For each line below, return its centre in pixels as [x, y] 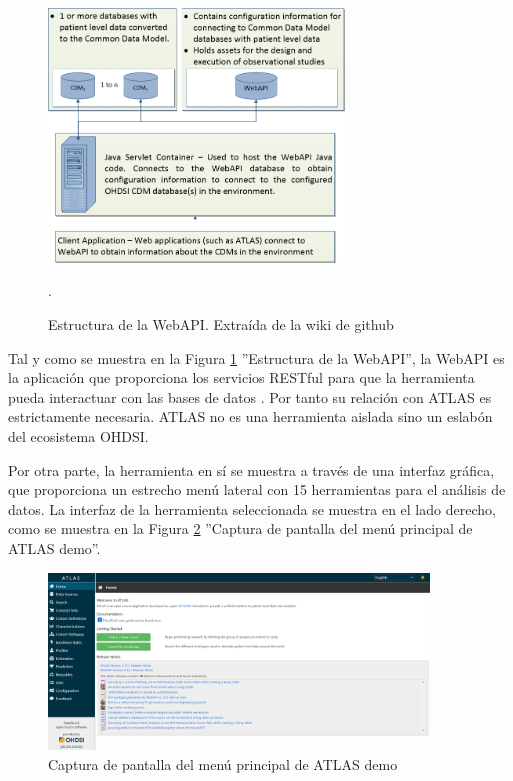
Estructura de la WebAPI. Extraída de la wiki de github [221, 324]
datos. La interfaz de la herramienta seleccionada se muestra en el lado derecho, [252, 508]
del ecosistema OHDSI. [78, 436]
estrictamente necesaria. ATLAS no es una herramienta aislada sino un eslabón [250, 416]
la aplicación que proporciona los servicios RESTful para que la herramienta [241, 377]
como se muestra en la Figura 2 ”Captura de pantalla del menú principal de [240, 528]
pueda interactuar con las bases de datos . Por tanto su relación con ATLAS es [250, 396]
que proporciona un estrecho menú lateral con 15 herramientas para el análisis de [257, 489]
